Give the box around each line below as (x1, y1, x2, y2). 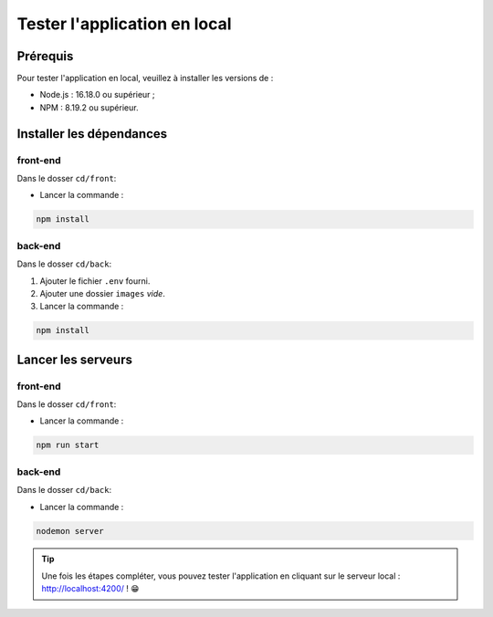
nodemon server (36, 526, 104, 536)
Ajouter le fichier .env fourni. (39, 275, 151, 287)
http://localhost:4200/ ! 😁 (41, 583, 140, 594)
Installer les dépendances (16, 126, 168, 141)
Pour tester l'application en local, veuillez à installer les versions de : (16, 73, 274, 84)
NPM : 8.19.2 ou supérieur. (39, 101, 139, 113)
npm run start (36, 440, 100, 451)
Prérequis (16, 48, 74, 64)
